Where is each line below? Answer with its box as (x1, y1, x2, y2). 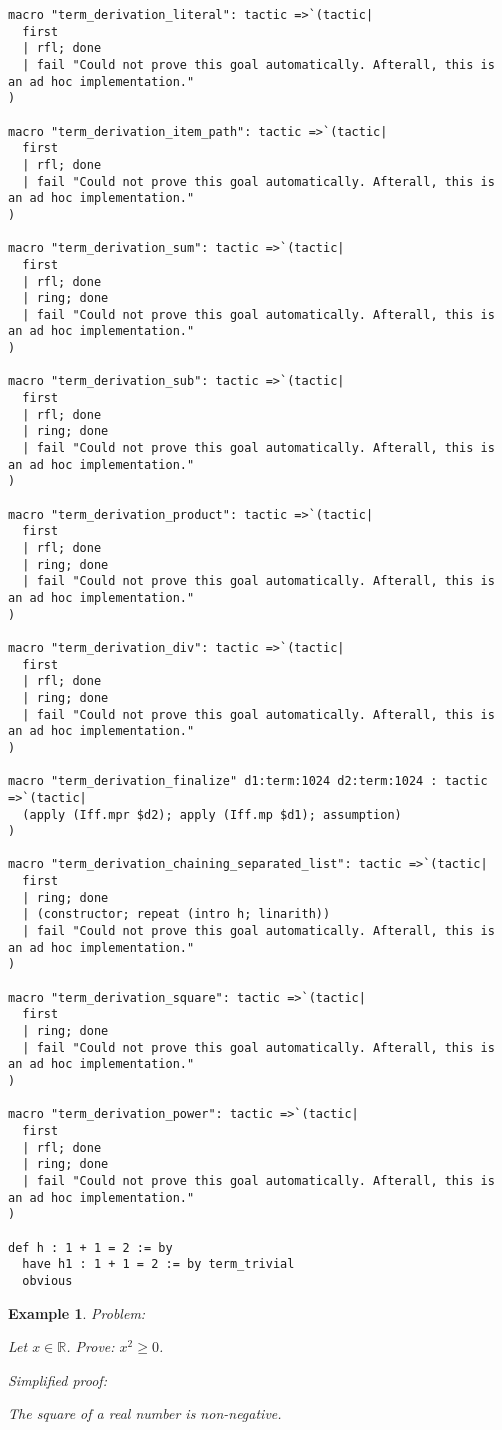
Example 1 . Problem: (8, 1302, 146, 1323)
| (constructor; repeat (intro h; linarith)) (22, 907, 331, 922)
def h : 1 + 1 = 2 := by (8, 1240, 173, 1255)
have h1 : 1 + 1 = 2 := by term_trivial (22, 1257, 295, 1272)
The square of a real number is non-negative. (8, 1403, 282, 1424)
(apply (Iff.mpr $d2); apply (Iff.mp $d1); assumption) (22, 807, 402, 822)
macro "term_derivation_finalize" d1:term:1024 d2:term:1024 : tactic (8, 774, 488, 789)
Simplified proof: (8, 1369, 107, 1390)
